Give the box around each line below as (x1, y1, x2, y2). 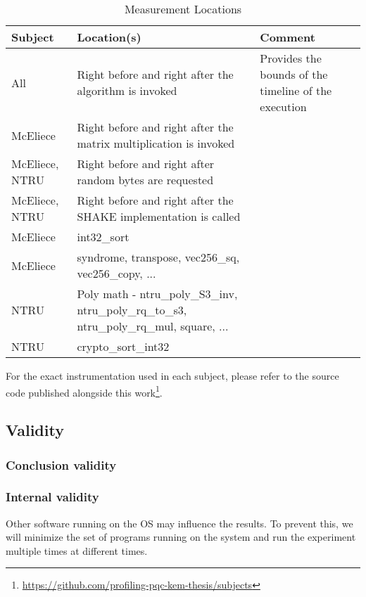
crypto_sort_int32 (77, 338, 170, 354)
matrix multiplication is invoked (77, 135, 235, 151)
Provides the (260, 50, 322, 66)
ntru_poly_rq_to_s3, (77, 302, 187, 318)
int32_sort (77, 229, 130, 245)
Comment (260, 29, 315, 45)
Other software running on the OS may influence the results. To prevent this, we (6, 515, 353, 530)
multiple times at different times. (6, 543, 148, 558)
